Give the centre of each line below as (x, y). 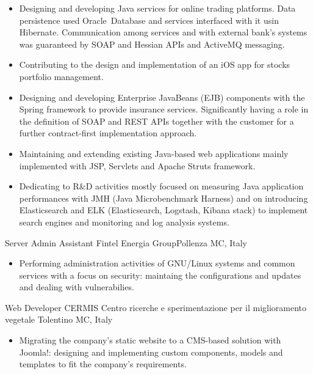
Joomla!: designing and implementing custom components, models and (151, 352)
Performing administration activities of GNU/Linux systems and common (157, 263)
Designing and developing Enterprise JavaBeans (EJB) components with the (162, 97)
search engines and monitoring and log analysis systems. (124, 222)
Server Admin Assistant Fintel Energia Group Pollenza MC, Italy (126, 242)
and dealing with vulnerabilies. (77, 287)
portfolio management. (61, 76)
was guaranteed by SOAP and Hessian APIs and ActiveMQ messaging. (152, 44)
